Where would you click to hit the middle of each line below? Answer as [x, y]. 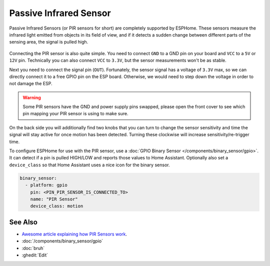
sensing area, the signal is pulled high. [49, 42]
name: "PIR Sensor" [54, 199]
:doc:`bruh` [33, 248]
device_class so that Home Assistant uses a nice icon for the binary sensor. [89, 165]
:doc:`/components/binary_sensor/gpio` [62, 241]
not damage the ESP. [31, 84]
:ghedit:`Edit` [35, 255]
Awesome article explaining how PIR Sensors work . [74, 234]
